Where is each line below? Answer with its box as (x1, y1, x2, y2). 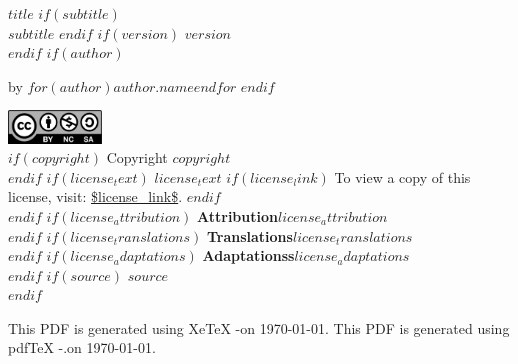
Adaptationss (202, 245, 295, 266)
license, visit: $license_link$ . (8, 186, 183, 207)
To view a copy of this (334, 166, 471, 187)
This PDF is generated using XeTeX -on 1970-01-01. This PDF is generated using (8, 317, 510, 338)
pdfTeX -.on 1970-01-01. (8, 337, 156, 358)
